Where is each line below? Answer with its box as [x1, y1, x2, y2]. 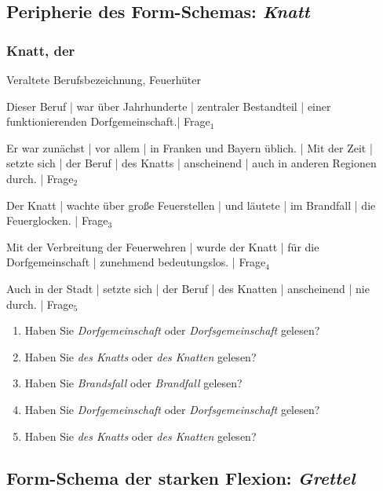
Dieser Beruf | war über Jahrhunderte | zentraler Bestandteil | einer [6, 97, 331, 114]
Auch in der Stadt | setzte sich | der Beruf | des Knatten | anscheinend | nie [6, 280, 370, 296]
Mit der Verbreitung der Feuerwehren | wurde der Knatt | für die [6, 238, 319, 255]
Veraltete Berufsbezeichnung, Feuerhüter [6, 71, 201, 87]
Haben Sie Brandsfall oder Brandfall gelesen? [24, 375, 243, 391]
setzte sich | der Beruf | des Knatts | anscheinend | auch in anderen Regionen [6, 155, 377, 171]
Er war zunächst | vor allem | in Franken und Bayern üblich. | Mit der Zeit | [6, 139, 373, 156]
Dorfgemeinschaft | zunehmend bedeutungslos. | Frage [6, 254, 266, 270]
